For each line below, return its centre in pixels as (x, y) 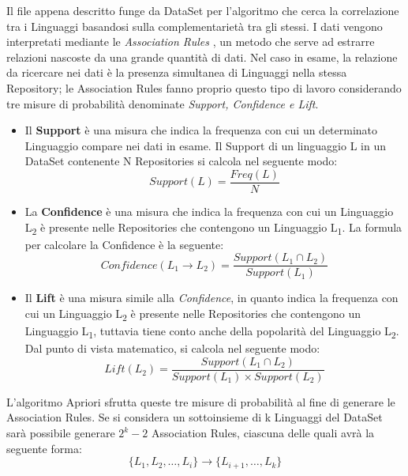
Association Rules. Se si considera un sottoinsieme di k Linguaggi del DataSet (195, 417)
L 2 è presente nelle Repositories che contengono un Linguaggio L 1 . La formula (213, 228)
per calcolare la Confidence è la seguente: (124, 244)
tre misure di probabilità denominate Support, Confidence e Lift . (163, 103)
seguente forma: (44, 448)
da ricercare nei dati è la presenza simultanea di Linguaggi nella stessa (177, 72)
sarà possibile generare (61, 433)
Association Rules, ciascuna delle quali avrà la (263, 433)
